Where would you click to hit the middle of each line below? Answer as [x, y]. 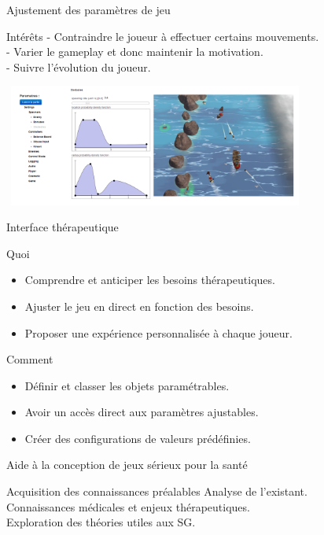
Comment [30, 359]
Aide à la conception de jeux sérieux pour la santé [127, 465]
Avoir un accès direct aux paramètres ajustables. [142, 412]
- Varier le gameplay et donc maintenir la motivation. [135, 52]
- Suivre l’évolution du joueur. [79, 66]
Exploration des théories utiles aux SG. [101, 522]
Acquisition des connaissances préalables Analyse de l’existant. [157, 491]
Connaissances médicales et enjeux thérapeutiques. [128, 506]
